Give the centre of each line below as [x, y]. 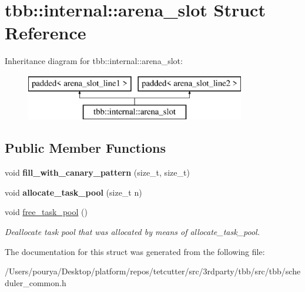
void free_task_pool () [46, 212]
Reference [46, 33]
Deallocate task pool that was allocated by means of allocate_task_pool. [132, 232]
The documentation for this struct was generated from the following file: [135, 251]
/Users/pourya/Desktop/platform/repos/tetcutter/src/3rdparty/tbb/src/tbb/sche [153, 271]
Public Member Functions [85, 148]
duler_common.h [36, 282]
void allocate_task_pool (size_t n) [73, 192]
